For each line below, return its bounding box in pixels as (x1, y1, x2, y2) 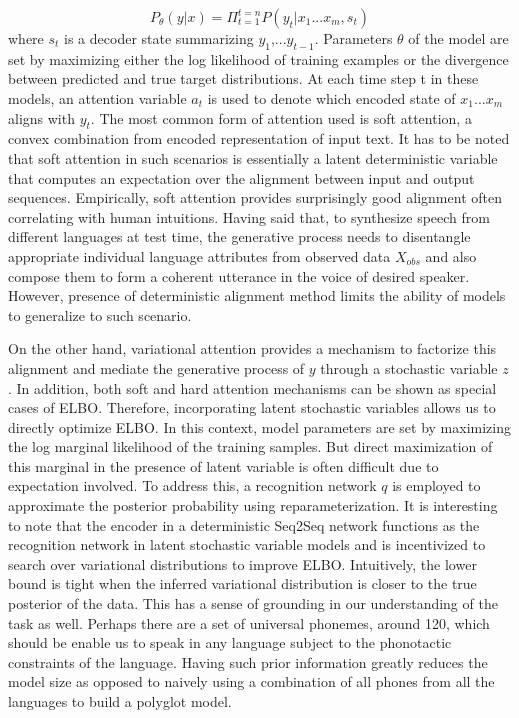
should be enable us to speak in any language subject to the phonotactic (8, 632, 452, 653)
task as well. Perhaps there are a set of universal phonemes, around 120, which (8, 612, 490, 633)
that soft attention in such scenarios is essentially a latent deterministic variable (8, 147, 498, 168)
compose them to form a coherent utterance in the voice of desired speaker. (8, 265, 470, 286)
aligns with (8, 107, 75, 128)
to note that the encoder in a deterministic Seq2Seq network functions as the (8, 514, 480, 535)
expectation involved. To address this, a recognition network (8, 475, 377, 496)
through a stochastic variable (320, 357, 498, 378)
